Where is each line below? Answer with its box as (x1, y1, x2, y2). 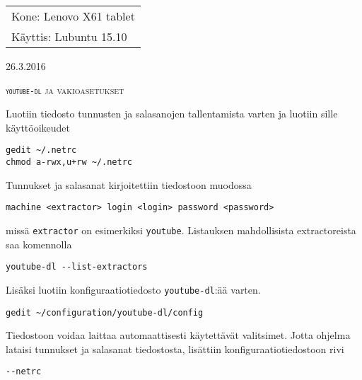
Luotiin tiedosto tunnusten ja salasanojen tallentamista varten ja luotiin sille (6, 106, 338, 121)
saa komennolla (6, 236, 72, 251)
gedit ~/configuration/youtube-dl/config (6, 307, 204, 318)
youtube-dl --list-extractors (6, 262, 148, 272)
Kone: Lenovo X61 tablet (11, 8, 135, 24)
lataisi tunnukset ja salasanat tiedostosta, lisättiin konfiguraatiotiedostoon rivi (6, 341, 344, 356)
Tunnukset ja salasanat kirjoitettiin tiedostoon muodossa (6, 177, 252, 192)
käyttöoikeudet (6, 120, 71, 134)
